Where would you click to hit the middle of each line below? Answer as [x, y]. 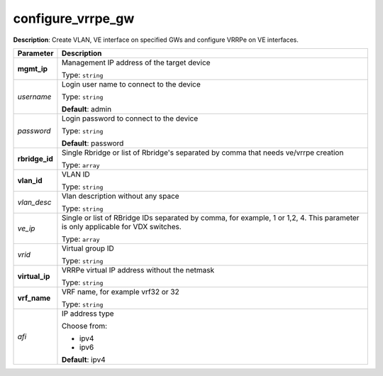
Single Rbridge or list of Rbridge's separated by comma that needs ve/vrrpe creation [202, 153]
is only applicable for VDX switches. [122, 226]
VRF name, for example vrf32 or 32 [121, 292]
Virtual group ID [88, 248]
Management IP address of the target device [136, 62]
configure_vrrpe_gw [74, 18]
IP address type [88, 314]
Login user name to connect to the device [131, 84]
